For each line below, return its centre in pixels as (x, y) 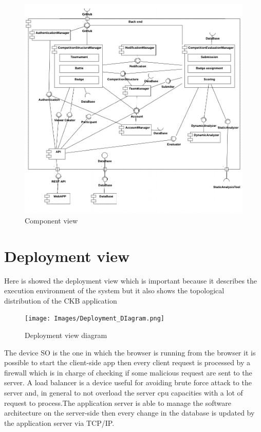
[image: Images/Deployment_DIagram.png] (95, 319)
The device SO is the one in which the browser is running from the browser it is (130, 352)
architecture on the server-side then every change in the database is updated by (129, 413)
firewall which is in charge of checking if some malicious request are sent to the (128, 372)
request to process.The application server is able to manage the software (118, 402)
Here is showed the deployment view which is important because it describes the (131, 280)
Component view (51, 220)
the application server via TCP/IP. (59, 422)
